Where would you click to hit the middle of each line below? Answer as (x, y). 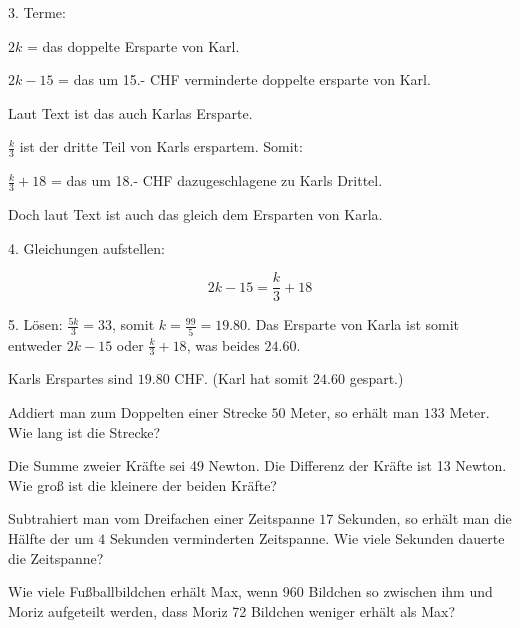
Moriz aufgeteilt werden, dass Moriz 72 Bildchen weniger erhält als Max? (232, 610)
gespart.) (376, 378)
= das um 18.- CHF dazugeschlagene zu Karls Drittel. (216, 180)
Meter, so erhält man (355, 412)
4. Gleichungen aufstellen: (86, 247)
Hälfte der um (51, 537)
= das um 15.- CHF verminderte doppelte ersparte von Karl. (244, 79)
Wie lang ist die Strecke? (84, 431)
